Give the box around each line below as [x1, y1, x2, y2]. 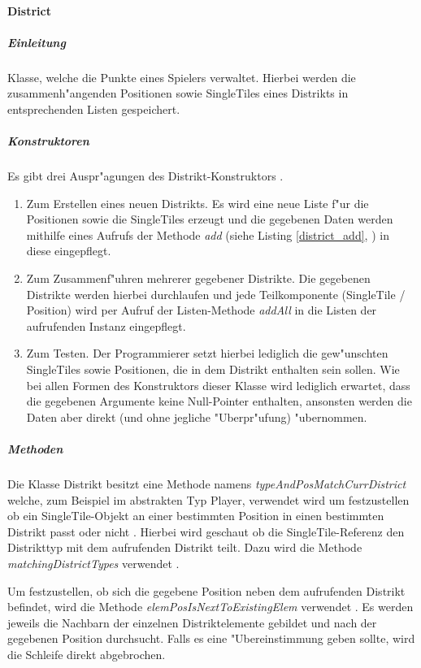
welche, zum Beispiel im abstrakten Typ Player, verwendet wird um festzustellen [7, 491, 410, 508]
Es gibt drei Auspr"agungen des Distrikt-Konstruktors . [7, 167, 284, 184]
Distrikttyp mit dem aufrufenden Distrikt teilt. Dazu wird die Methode [7, 539, 362, 556]
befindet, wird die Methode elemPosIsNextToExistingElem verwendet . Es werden [7, 598, 414, 615]
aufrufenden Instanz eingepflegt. [26, 317, 186, 334]
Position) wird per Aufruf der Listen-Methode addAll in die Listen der [26, 301, 377, 319]
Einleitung [7, 33, 66, 50]
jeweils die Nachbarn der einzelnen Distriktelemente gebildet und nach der [7, 614, 377, 631]
